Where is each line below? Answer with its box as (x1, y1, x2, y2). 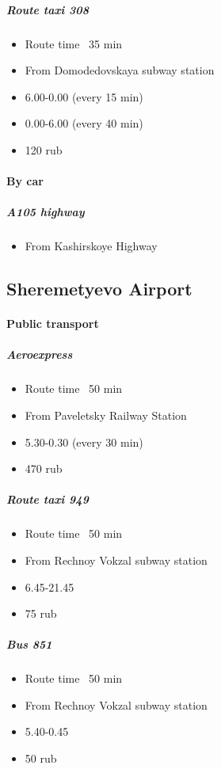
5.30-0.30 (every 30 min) (25, 433, 143, 450)
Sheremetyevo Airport (6, 276, 192, 301)
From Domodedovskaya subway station (25, 62, 215, 78)
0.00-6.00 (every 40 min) (25, 115, 143, 131)
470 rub (25, 460, 63, 477)
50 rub (25, 750, 57, 767)
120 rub (25, 141, 63, 158)
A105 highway (6, 204, 85, 220)
